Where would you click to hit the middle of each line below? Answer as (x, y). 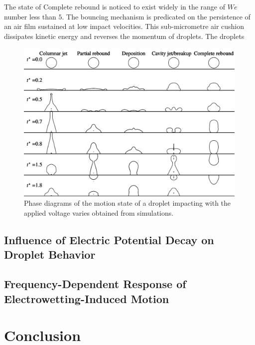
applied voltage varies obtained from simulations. (99, 213)
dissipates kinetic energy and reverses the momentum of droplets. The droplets (124, 36)
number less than (30, 16)
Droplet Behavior (50, 254)
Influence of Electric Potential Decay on (109, 240)
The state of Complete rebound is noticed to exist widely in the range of (115, 6)
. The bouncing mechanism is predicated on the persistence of (156, 16)
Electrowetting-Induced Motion (87, 298)
